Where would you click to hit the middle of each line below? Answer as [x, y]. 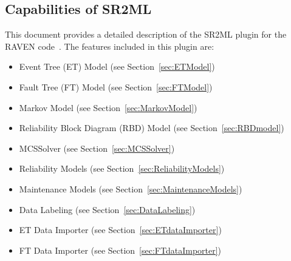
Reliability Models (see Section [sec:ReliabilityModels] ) [122, 168]
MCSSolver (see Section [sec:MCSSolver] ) [97, 148]
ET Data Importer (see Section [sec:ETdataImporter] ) [120, 230]
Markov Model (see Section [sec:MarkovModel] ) [108, 107]
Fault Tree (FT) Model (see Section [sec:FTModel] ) [116, 86]
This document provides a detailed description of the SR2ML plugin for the [146, 34]
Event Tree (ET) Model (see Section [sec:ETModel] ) [117, 66]
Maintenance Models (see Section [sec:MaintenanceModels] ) [131, 188]
